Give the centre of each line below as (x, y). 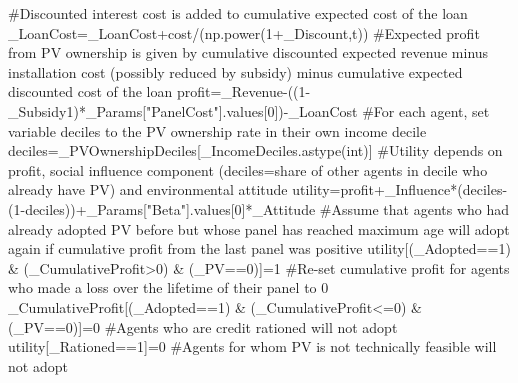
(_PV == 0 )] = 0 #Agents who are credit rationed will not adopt (203, 326)
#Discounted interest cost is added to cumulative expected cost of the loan (238, 13)
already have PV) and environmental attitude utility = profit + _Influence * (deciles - (258, 189)
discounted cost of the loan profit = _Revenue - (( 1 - (159, 91)
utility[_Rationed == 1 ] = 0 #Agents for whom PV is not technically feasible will (252, 346)
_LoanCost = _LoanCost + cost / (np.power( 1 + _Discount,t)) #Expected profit (244, 32)
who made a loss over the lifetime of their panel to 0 (168, 287)
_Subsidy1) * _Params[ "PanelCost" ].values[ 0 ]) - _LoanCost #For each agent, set (249, 110)
